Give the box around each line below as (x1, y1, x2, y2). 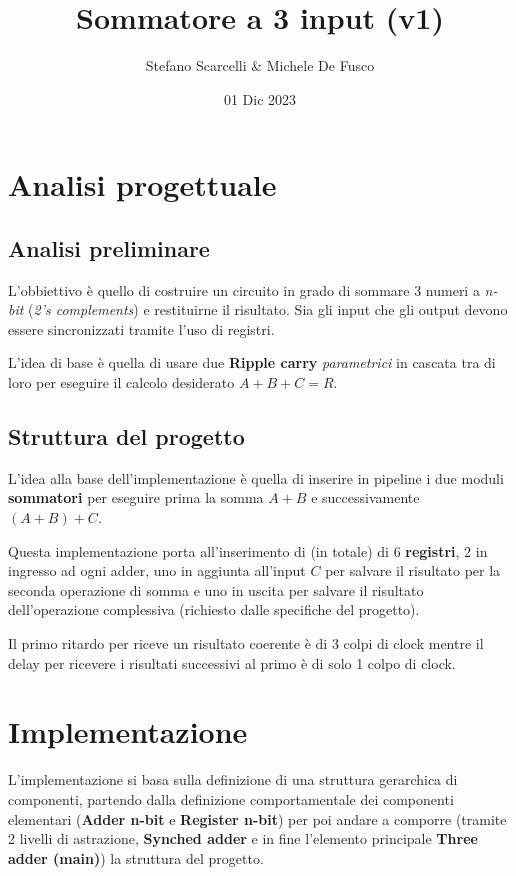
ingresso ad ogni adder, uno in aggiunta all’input (8, 560, 306, 581)
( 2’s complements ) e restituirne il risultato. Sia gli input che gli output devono (28, 299, 508, 320)
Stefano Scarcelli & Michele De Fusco (145, 55, 375, 76)
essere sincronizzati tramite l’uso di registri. (8, 318, 275, 339)
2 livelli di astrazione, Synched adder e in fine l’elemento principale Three (8, 828, 478, 849)
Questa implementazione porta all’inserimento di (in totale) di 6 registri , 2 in (8, 540, 488, 561)
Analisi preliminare (8, 232, 210, 263)
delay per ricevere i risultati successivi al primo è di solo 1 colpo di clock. (8, 652, 456, 673)
